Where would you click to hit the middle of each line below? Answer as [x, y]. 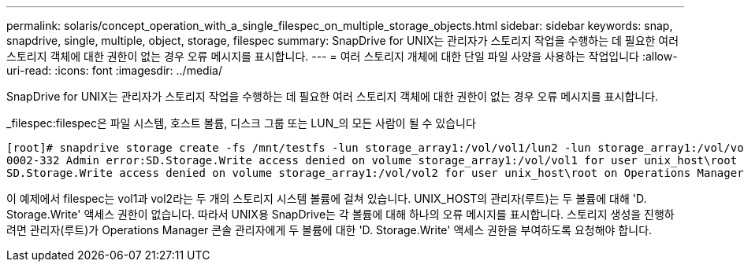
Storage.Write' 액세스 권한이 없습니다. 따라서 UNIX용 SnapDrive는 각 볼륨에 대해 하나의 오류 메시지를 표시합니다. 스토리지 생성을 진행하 [340, 214]
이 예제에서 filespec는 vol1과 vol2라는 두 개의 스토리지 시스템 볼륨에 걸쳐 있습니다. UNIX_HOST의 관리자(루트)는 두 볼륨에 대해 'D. [327, 198]
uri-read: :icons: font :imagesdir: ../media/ [114, 70]
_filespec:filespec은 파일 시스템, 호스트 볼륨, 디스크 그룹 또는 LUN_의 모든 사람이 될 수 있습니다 [241, 123]
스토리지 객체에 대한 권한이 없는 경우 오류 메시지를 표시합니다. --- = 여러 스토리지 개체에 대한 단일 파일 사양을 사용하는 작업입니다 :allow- [342, 56]
